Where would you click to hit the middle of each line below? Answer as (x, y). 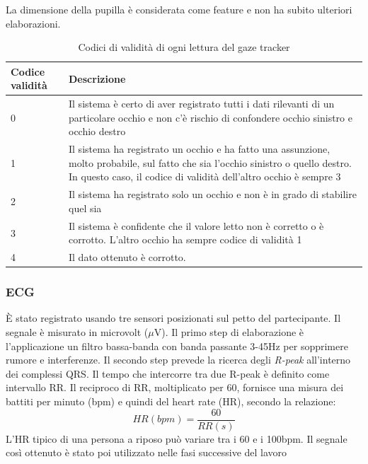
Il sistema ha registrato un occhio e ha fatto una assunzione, (200, 149)
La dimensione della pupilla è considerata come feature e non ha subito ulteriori (179, 9)
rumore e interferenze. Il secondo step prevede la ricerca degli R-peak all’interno (178, 360)
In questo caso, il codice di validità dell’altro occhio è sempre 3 (205, 176)
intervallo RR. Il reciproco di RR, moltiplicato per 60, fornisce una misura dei (175, 387)
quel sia (85, 208)
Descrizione (97, 78)
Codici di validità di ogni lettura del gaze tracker (184, 47)
